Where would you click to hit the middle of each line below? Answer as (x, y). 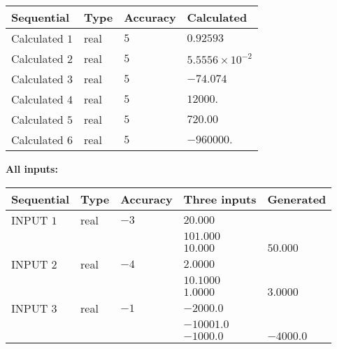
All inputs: (32, 169)
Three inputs (220, 199)
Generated (297, 199)
